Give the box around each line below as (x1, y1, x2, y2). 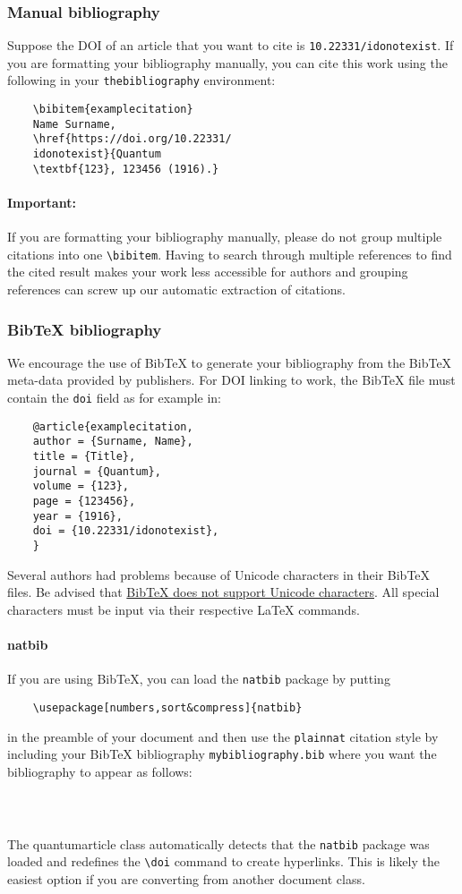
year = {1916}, (32, 509, 123, 523)
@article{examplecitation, (32, 420, 193, 433)
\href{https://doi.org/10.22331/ (32, 132, 232, 146)
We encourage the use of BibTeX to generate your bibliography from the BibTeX (7, 353, 452, 371)
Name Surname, (32, 117, 116, 131)
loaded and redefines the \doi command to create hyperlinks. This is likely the (7, 852, 440, 871)
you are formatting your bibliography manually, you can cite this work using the (7, 53, 448, 72)
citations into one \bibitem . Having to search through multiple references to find (7, 244, 452, 263)
